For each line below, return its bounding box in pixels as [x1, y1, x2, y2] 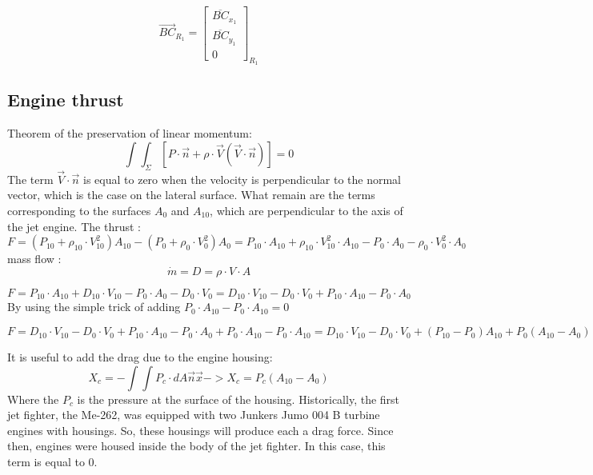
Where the [7, 390, 59, 407]
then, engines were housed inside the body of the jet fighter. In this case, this [7, 437, 386, 454]
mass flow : [7, 250, 62, 267]
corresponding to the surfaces [7, 202, 151, 219]
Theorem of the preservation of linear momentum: [7, 125, 252, 142]
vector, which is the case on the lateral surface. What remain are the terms [7, 186, 375, 203]
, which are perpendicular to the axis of [210, 202, 403, 219]
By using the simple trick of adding [7, 298, 181, 315]
